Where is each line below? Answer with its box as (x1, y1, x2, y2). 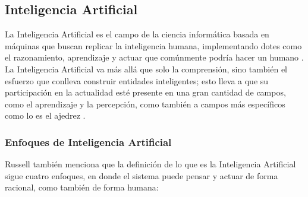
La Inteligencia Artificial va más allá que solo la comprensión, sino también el (5, 62, 287, 75)
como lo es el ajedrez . (5, 109, 86, 122)
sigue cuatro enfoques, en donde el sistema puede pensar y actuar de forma (5, 169, 278, 182)
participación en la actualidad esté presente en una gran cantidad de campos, (5, 86, 286, 99)
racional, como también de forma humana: (5, 181, 159, 193)
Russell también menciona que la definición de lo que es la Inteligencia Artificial (5, 158, 296, 170)
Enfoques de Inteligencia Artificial (5, 134, 172, 149)
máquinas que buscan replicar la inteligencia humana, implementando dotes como (5, 39, 302, 52)
